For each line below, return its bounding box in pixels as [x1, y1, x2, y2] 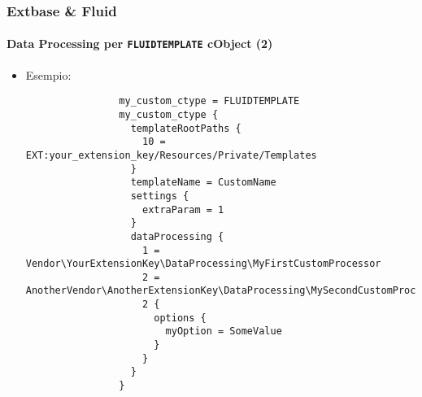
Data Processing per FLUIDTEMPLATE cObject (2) [7, 35, 273, 52]
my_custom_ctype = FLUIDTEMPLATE [119, 95, 300, 107]
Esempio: [25, 66, 72, 83]
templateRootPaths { [130, 122, 241, 134]
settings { [130, 190, 189, 202]
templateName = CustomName [130, 177, 276, 189]
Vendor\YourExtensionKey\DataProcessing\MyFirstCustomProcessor [25, 258, 381, 270]
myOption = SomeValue [165, 325, 282, 338]
